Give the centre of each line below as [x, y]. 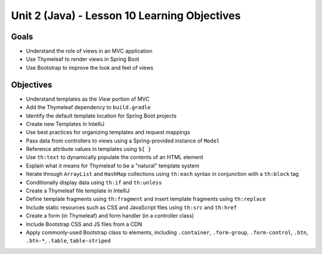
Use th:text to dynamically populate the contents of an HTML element [114, 157]
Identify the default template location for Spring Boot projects [101, 116]
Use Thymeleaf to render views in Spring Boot [83, 59]
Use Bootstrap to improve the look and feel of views [90, 67]
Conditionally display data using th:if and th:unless [94, 182]
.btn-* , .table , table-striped [68, 241]
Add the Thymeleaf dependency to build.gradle [88, 107]
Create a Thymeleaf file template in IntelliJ [78, 191]
